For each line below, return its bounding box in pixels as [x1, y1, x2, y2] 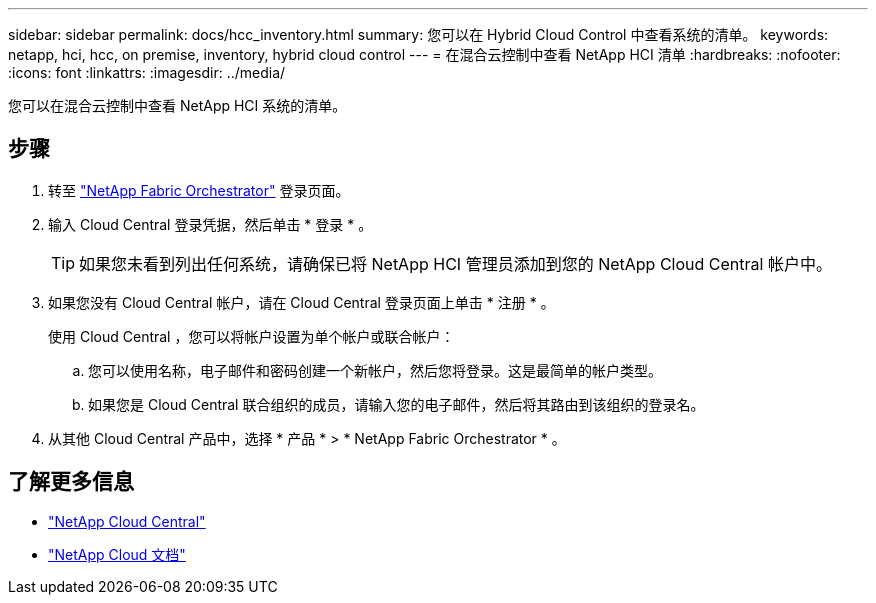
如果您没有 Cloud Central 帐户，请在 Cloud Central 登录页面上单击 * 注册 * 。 [48, 293, 555, 311]
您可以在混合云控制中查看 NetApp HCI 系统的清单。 [8, 97, 347, 114]
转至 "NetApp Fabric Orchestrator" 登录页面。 [48, 181, 350, 199]
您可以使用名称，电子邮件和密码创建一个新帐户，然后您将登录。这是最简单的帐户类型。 [88, 361, 662, 379]
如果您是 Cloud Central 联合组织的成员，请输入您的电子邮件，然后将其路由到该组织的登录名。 [88, 395, 705, 413]
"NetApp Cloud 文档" [48, 545, 186, 563]
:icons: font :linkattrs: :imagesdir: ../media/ [8, 64, 286, 81]
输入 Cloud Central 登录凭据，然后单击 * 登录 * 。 [48, 215, 373, 233]
